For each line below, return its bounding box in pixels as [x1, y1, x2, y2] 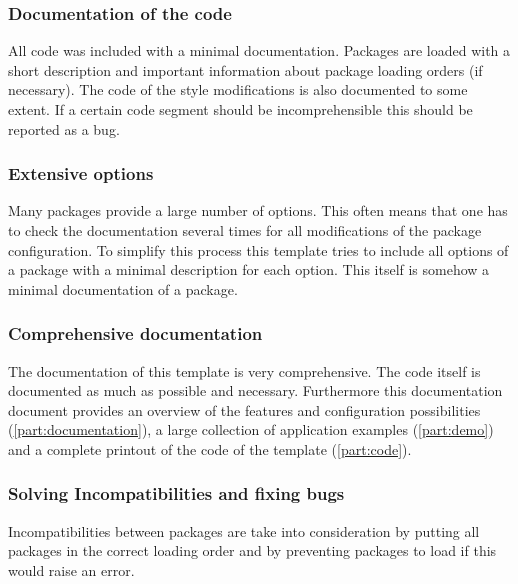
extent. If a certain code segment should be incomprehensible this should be [8, 99, 473, 119]
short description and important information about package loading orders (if [8, 59, 483, 80]
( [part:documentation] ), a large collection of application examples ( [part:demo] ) [8, 419, 494, 440]
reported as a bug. [8, 118, 120, 139]
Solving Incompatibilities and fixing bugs [8, 481, 345, 506]
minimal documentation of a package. [8, 278, 238, 299]
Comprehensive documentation [8, 321, 263, 346]
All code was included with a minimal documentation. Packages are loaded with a [8, 40, 511, 61]
